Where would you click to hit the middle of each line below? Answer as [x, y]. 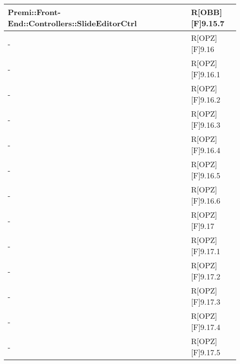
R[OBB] [207, 12]
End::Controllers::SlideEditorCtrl [72, 23]
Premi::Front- [34, 12]
